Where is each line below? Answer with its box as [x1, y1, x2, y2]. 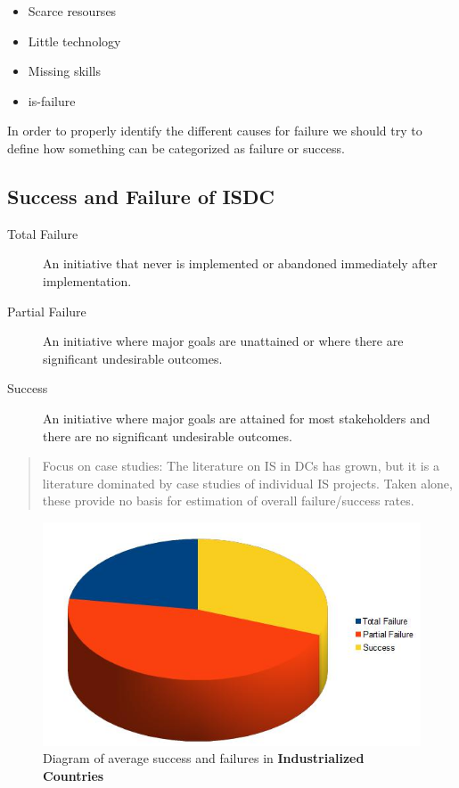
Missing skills [28, 62, 101, 80]
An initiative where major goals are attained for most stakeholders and [43, 408, 430, 427]
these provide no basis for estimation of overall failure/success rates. [42, 491, 414, 510]
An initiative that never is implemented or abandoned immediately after [43, 254, 438, 273]
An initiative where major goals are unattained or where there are [43, 332, 404, 350]
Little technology [28, 31, 121, 50]
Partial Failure [7, 301, 86, 320]
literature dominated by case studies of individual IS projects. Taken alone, [42, 473, 453, 492]
